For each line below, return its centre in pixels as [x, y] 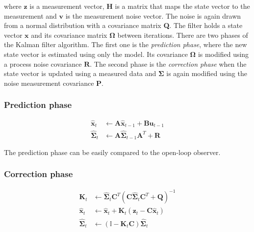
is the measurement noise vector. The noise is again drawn [153, 15]
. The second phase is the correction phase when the [168, 64]
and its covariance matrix [69, 35]
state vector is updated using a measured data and [80, 73]
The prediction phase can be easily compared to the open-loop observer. [112, 152]
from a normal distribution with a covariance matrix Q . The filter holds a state [123, 25]
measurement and [30, 15]
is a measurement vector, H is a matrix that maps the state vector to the [140, 6]
